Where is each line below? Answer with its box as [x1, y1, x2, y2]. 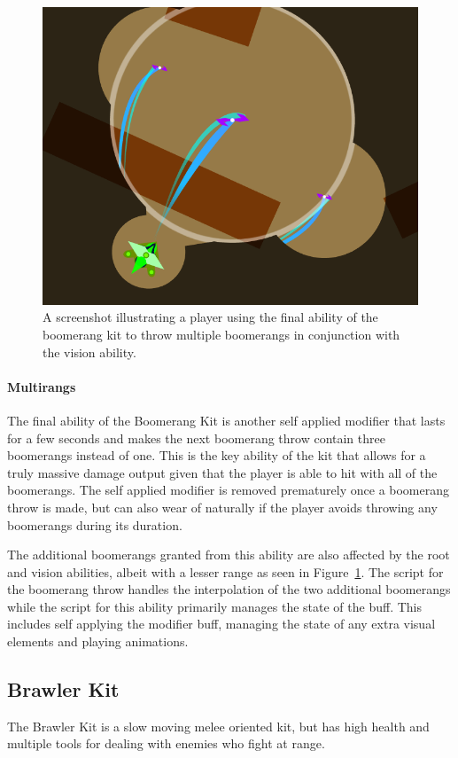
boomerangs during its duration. [7, 515, 182, 534]
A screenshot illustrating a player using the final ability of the [43, 308, 378, 326]
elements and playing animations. [7, 632, 189, 651]
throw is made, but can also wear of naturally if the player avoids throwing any [7, 497, 438, 516]
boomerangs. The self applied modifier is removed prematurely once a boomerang [7, 481, 450, 499]
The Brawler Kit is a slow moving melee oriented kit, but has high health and [7, 716, 430, 735]
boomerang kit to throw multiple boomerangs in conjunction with [43, 324, 400, 343]
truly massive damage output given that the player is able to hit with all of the [7, 463, 438, 481]
